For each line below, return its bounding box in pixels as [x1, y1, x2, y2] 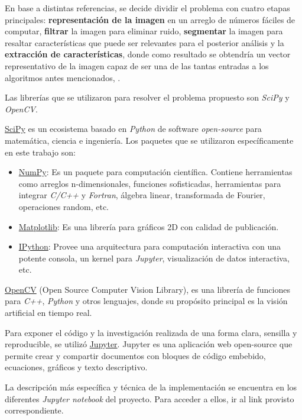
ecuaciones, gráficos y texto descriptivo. [5, 361, 148, 373]
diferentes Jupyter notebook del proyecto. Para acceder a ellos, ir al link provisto [5, 392, 294, 405]
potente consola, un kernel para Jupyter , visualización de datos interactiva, [18, 251, 290, 264]
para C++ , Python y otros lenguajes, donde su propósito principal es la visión [5, 295, 288, 307]
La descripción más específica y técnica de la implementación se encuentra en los [5, 381, 297, 393]
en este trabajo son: [5, 146, 76, 158]
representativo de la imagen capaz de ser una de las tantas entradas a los [5, 59, 269, 72]
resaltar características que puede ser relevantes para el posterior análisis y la [5, 36, 284, 49]
